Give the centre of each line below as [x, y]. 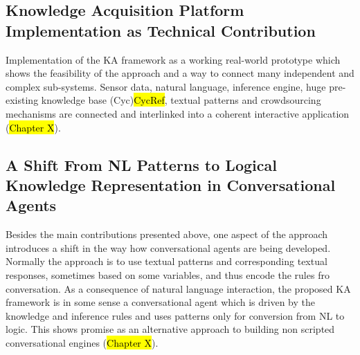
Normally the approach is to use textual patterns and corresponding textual [166, 261]
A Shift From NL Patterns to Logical [141, 164]
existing [22, 100]
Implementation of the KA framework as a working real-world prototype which [173, 59]
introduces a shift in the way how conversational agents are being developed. [168, 247]
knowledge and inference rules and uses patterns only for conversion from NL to [175, 315]
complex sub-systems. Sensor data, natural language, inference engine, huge [166, 86]
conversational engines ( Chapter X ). [82, 342]
